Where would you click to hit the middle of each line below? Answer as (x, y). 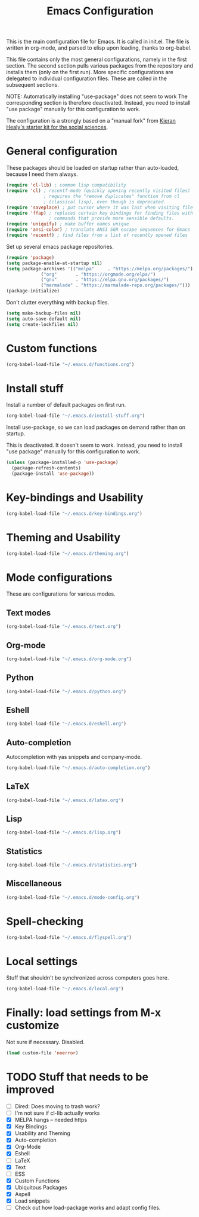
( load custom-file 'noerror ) (42, 1053)
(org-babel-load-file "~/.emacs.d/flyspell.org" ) (69, 937)
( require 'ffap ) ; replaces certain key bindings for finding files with (100, 213)
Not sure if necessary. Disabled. (46, 1042)
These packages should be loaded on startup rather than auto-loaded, (93, 168)
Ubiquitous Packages (41, 1187)
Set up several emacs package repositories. (60, 246)
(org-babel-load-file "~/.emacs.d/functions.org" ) (70, 364)
